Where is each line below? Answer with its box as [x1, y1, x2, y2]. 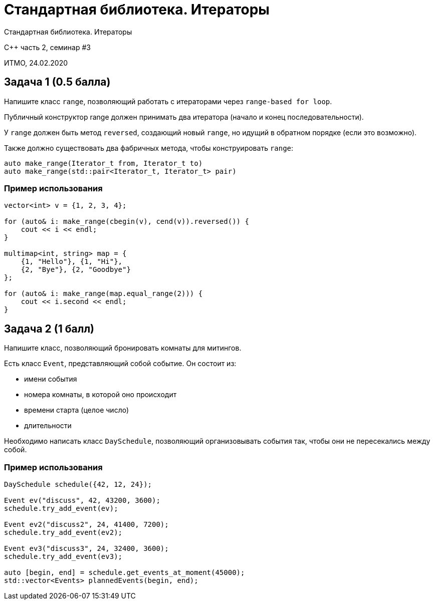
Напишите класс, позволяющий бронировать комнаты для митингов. [4, 344, 242, 353]
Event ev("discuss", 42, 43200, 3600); [4, 496, 160, 504]
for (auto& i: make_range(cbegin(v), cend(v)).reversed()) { [4, 217, 249, 226]
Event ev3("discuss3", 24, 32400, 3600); [4, 544, 169, 552]
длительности [24, 421, 72, 430]
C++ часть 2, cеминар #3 [4, 43, 91, 52]
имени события [24, 375, 77, 384]
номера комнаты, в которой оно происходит [24, 390, 177, 399]
